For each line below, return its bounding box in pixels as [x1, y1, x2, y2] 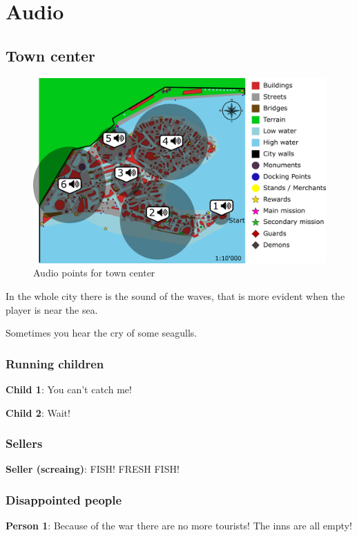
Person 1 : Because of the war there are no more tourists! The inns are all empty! [6, 518, 352, 533]
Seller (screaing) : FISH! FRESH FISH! [6, 462, 180, 476]
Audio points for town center [33, 265, 155, 280]
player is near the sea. [6, 302, 98, 317]
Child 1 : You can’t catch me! [6, 382, 132, 397]
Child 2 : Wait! [6, 405, 70, 420]
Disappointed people [6, 491, 122, 508]
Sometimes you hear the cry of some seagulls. [6, 326, 197, 340]
